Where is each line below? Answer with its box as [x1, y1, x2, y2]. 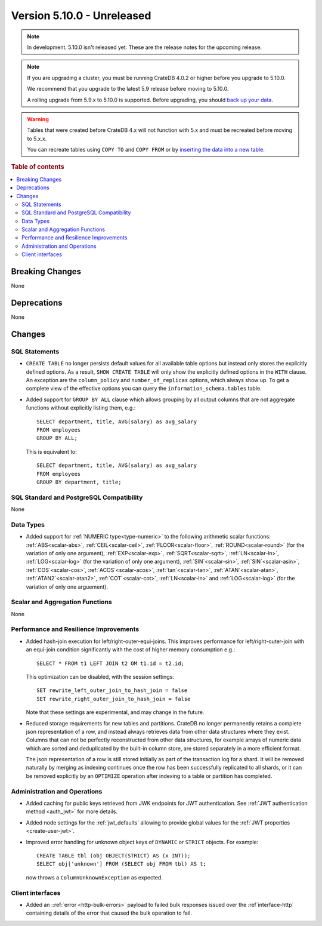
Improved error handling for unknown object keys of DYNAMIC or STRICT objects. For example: [26, 838, 259, 845]
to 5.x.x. [27, 135, 47, 142]
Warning [27, 115, 49, 122]
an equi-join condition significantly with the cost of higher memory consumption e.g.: [26, 646, 236, 653]
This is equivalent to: [26, 448, 78, 455]
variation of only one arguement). [26, 583, 109, 590]
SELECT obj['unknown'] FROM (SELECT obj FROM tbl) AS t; [36, 860, 207, 867]
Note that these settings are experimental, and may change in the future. [26, 709, 205, 716]
